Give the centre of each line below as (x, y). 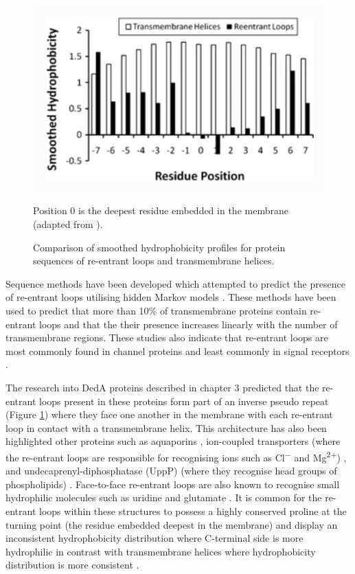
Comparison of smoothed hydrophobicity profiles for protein (159, 247)
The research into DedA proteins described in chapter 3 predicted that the (162, 387)
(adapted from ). (68, 223)
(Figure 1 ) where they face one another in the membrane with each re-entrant (169, 414)
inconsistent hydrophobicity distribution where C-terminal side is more (154, 538)
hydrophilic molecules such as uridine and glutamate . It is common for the (164, 497)
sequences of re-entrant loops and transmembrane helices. (154, 261)
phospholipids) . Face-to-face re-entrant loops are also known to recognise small (173, 484)
